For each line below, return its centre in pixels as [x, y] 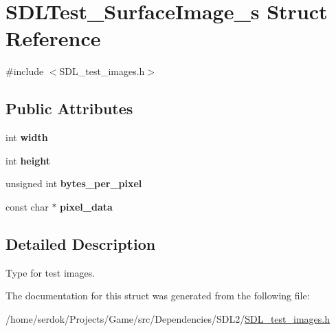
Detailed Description [81, 243]
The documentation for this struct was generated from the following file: [158, 296]
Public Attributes [69, 108]
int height [28, 160]
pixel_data [86, 206]
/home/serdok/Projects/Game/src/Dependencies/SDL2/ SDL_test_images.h [168, 318]
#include [25, 71]
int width [27, 137]
